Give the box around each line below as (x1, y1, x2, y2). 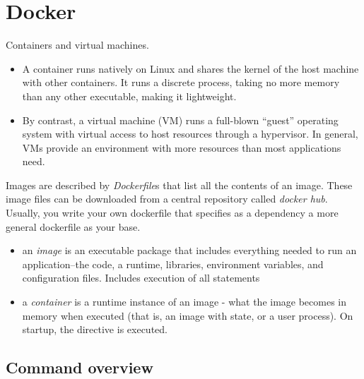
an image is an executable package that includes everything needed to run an (22, 243, 357, 258)
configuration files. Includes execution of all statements (22, 270, 260, 285)
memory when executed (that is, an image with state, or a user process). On (22, 308, 353, 323)
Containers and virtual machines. (6, 37, 149, 52)
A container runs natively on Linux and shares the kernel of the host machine (22, 61, 359, 76)
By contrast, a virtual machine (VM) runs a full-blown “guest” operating (22, 112, 339, 127)
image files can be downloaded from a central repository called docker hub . (6, 191, 328, 206)
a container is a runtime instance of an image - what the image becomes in (22, 294, 347, 309)
